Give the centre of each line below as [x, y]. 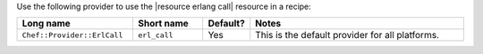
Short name [163, 24]
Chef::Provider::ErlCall [72, 35]
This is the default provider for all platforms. [347, 35]
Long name [46, 24]
